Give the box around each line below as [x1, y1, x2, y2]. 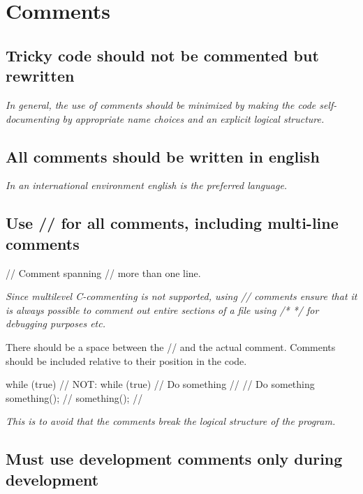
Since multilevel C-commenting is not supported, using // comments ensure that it [6, 289, 357, 304]
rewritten [6, 65, 75, 87]
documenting [6, 111, 59, 126]
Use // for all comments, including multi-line [6, 212, 339, 234]
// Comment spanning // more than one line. [6, 265, 201, 280]
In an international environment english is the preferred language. [6, 178, 288, 193]
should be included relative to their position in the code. [6, 353, 247, 368]
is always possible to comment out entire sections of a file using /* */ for [6, 302, 319, 317]
